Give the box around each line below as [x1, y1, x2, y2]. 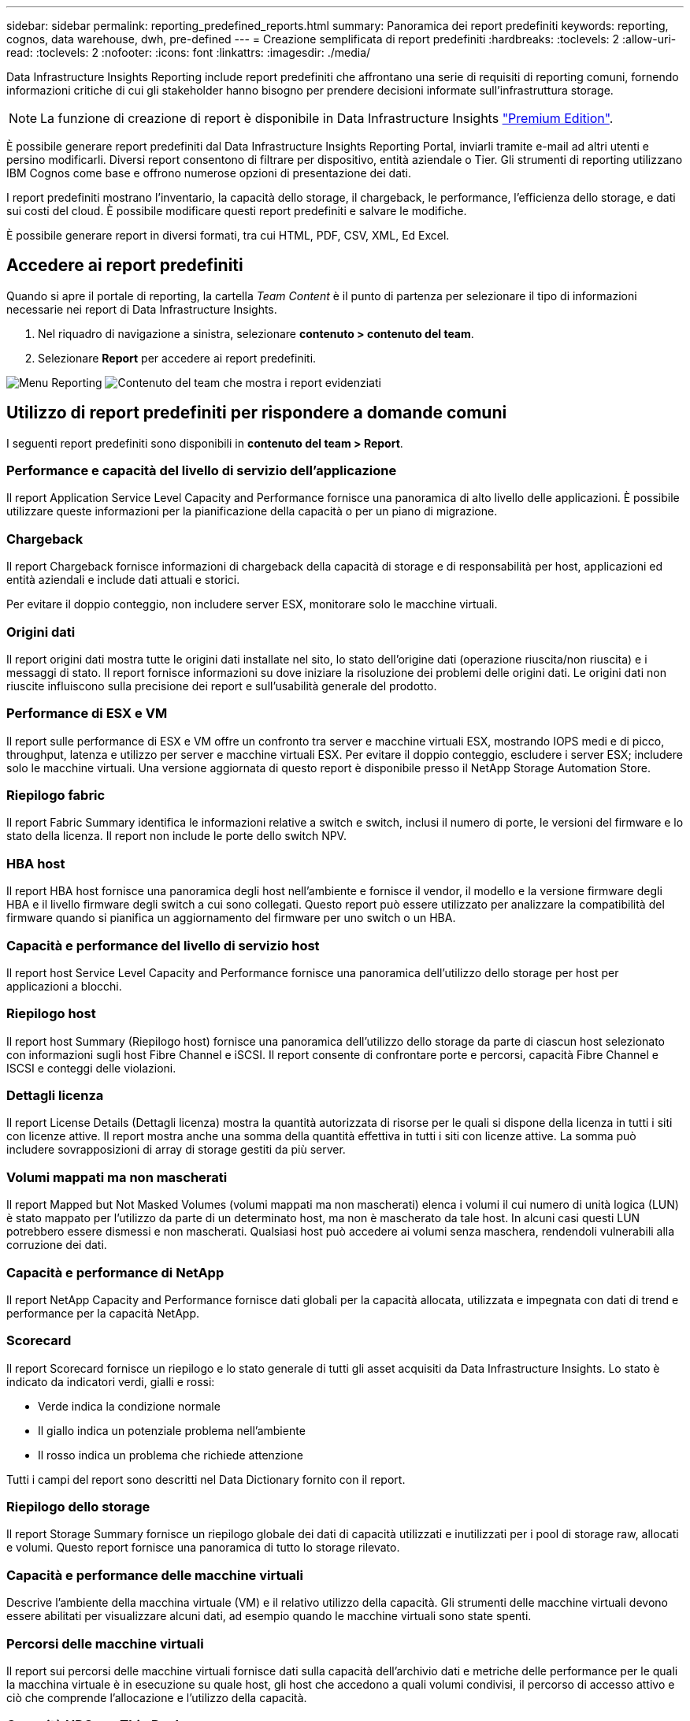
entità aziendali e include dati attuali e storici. [6, 573, 240, 587]
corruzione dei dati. [6, 1238, 107, 1252]
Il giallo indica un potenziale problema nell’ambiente [38, 1423, 306, 1437]
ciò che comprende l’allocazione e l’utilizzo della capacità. [6, 1690, 307, 1704]
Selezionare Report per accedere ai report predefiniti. [38, 351, 317, 365]
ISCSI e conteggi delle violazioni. [6, 1061, 176, 1075]
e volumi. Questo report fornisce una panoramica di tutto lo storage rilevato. [6, 1541, 400, 1555]
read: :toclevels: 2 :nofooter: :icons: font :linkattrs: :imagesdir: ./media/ [6, 46, 371, 59]
